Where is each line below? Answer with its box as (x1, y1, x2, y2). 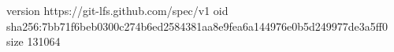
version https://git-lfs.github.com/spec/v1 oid (6, 2, 229, 18)
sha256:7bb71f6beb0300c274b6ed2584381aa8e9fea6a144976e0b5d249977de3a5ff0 (6, 17, 388, 34)
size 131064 (6, 33, 61, 50)
